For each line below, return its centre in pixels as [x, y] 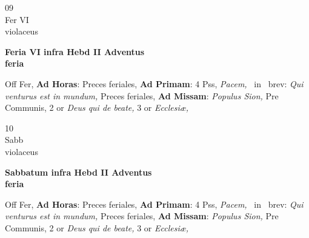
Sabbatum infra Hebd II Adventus [78, 172]
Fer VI [17, 19]
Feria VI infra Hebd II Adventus [75, 51]
